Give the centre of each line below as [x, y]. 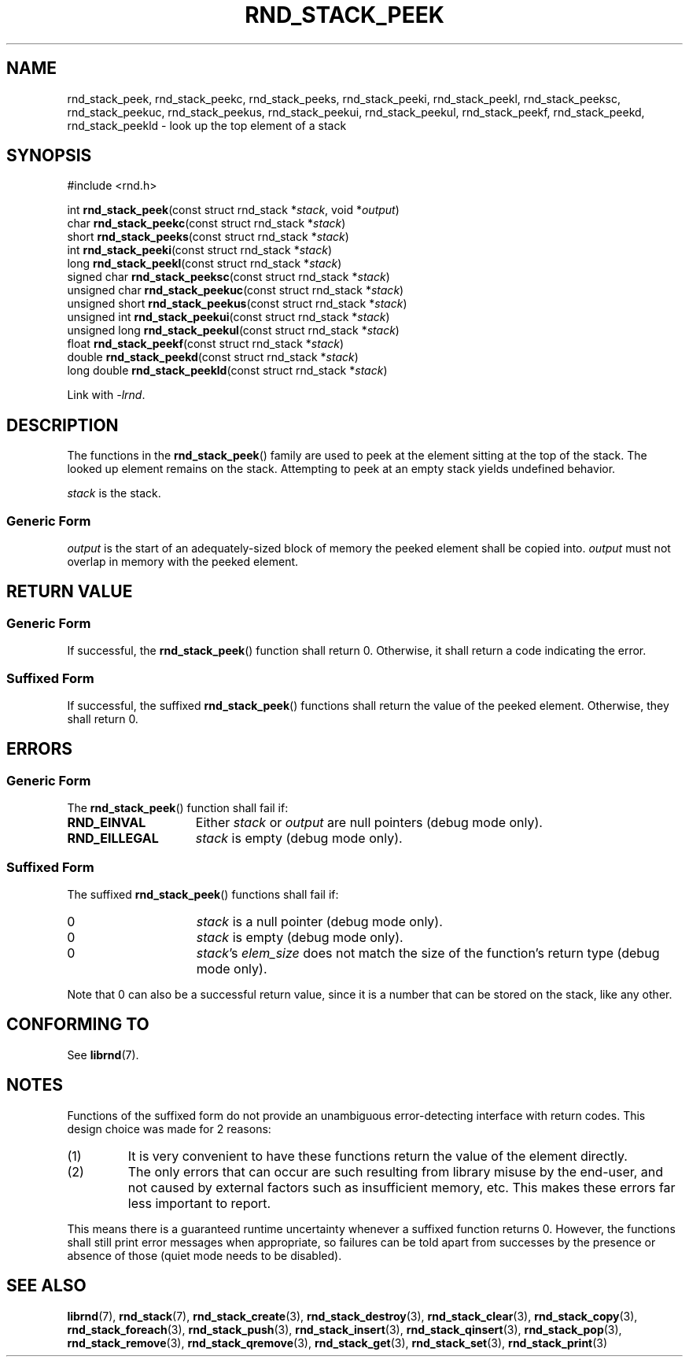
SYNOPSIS [49, 156]
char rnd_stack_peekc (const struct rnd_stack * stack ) [206, 223]
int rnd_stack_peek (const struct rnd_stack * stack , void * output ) [233, 210]
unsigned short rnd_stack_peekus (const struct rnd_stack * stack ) [237, 304]
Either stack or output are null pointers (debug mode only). [369, 823]
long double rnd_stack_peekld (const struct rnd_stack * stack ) [227, 371]
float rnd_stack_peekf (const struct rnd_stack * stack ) [206, 344]
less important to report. [199, 1203]
